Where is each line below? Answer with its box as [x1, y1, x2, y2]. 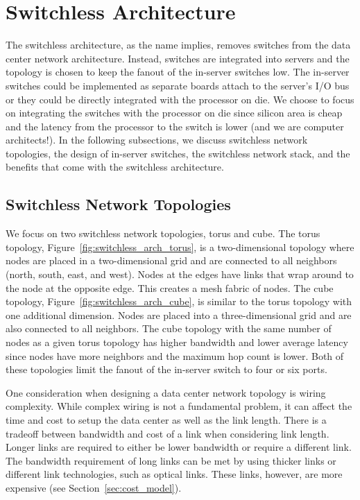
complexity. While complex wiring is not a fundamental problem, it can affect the [6, 399, 352, 413]
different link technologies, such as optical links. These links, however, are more [6, 467, 343, 481]
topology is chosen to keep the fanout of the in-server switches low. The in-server [6, 64, 350, 79]
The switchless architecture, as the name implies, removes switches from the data [6, 37, 351, 52]
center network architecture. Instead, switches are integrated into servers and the [6, 51, 350, 65]
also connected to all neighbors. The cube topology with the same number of [6, 321, 332, 336]
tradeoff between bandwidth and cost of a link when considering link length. [6, 426, 329, 440]
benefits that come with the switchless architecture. [6, 160, 224, 174]
